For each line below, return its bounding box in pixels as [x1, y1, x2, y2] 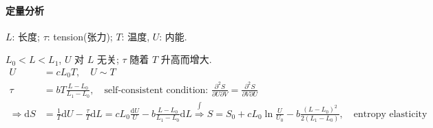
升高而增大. [160, 52, 212, 66]
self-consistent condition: [104, 85, 209, 95]
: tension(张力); [47, 29, 113, 43]
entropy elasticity [353, 109, 427, 119]
